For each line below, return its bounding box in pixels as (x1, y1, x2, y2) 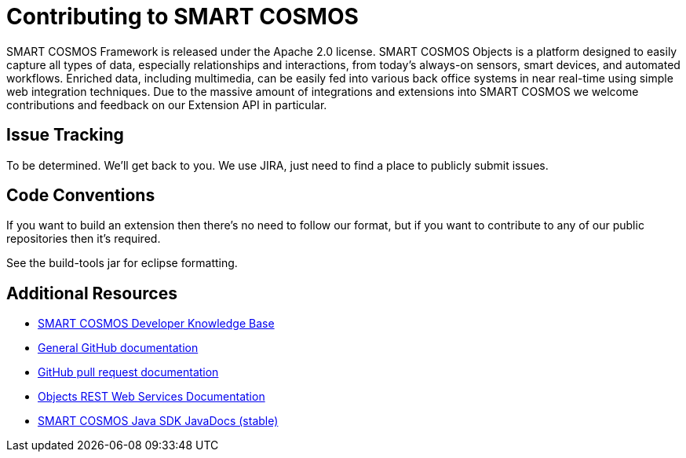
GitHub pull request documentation (38, 365, 219, 379)
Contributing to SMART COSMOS (6, 3, 359, 30)
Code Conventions (6, 185, 155, 206)
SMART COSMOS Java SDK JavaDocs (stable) (38, 414, 279, 428)
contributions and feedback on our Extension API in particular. (6, 97, 327, 112)
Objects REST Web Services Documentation (38, 390, 265, 404)
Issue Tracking (6, 125, 124, 145)
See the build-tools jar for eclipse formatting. (6, 256, 238, 270)
